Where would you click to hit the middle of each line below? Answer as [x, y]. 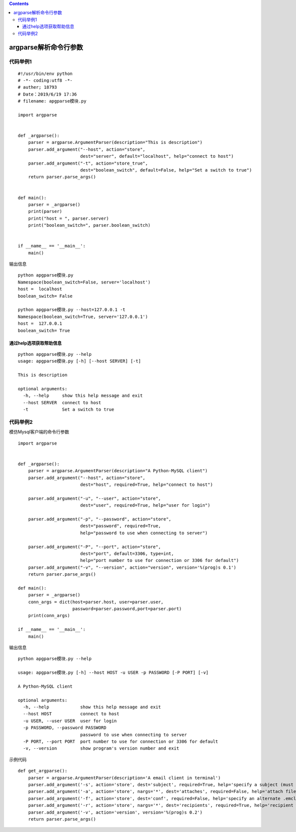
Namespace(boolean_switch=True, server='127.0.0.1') [83, 316]
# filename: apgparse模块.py [52, 101]
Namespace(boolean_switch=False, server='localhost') [84, 282]
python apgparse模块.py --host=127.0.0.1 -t [72, 310]
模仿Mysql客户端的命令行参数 [39, 432]
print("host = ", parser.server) [69, 218]
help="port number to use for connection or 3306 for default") [160, 560]
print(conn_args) [49, 616]
